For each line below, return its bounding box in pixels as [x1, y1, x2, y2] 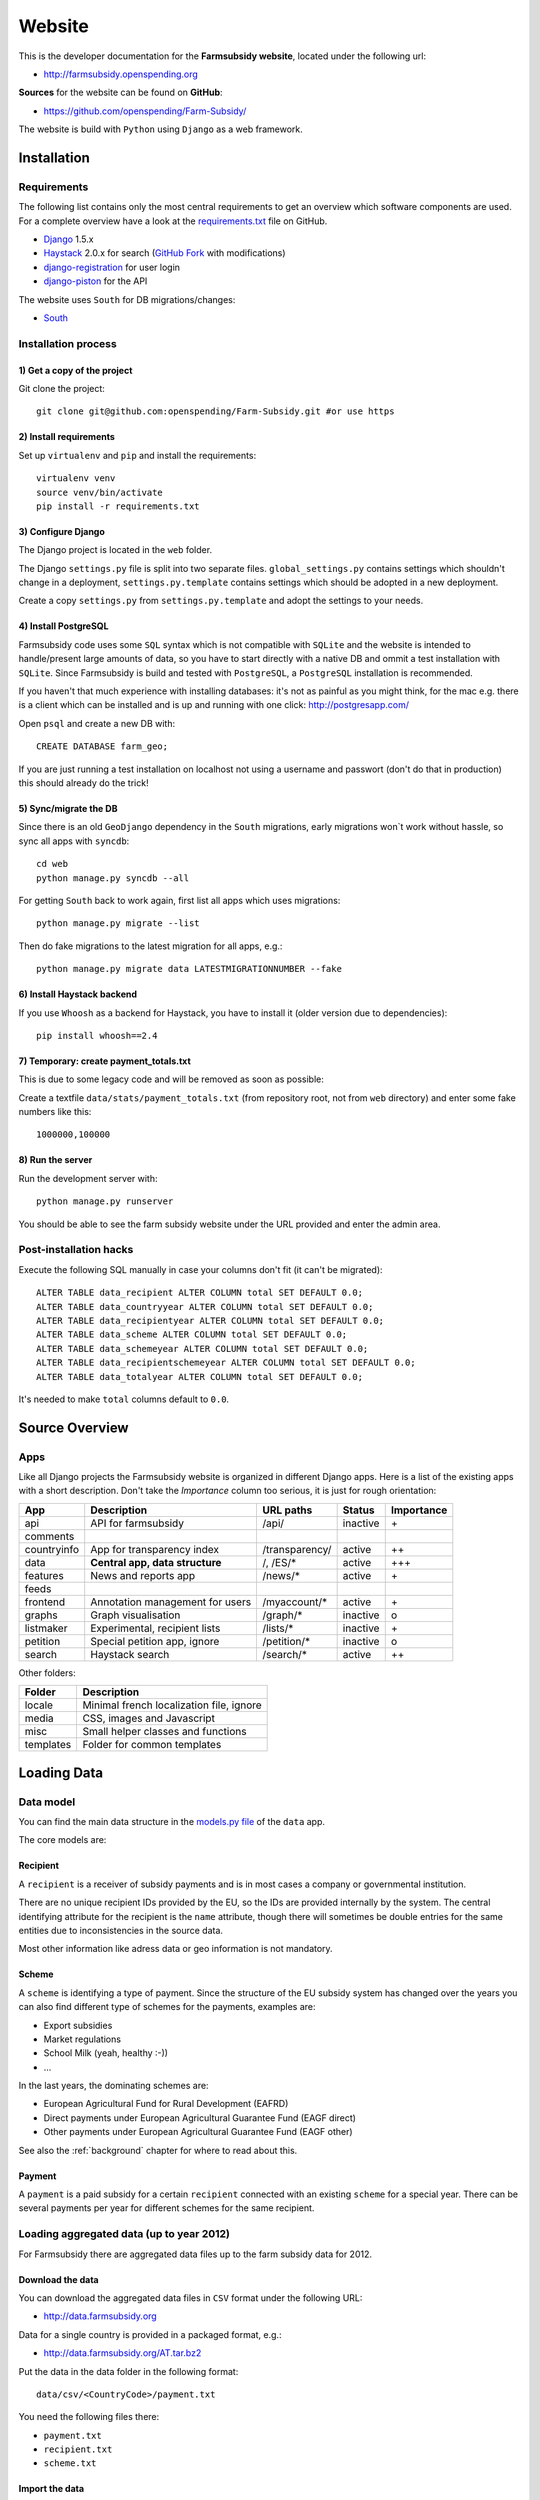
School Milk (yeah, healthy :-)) [43, 2047, 169, 2059]
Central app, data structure [90, 1555, 222, 1569]
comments [24, 1529, 75, 1543]
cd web [36, 858, 69, 870]
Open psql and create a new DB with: [18, 717, 176, 729]
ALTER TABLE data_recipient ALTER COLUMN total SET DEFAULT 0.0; [36, 1287, 364, 1299]
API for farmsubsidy [90, 1516, 185, 1530]
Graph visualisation [90, 1608, 181, 1622]
